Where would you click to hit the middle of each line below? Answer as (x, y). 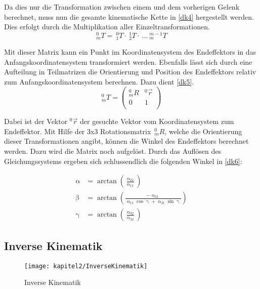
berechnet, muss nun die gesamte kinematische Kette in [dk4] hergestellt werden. (129, 16)
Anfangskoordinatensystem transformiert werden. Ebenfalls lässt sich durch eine (128, 61)
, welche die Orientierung (203, 131)
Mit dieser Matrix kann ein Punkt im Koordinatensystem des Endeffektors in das (130, 52)
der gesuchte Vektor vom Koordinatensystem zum (157, 121)
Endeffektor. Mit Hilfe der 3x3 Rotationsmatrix (78, 131)
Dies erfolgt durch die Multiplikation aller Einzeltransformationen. (107, 27)
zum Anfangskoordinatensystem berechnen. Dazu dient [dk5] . (99, 81)
